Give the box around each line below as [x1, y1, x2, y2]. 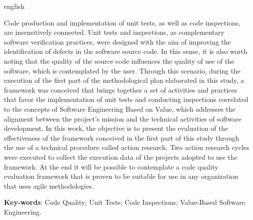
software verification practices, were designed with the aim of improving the [4, 36, 231, 47]
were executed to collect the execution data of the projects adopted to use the [4, 151, 237, 162]
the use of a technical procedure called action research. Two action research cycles [4, 142, 250, 152]
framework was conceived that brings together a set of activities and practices [4, 84, 237, 95]
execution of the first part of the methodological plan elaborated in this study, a [4, 75, 244, 85]
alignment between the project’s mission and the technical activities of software [4, 113, 242, 123]
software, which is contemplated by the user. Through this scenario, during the [4, 65, 241, 75]
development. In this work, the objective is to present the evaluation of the [4, 123, 229, 133]
